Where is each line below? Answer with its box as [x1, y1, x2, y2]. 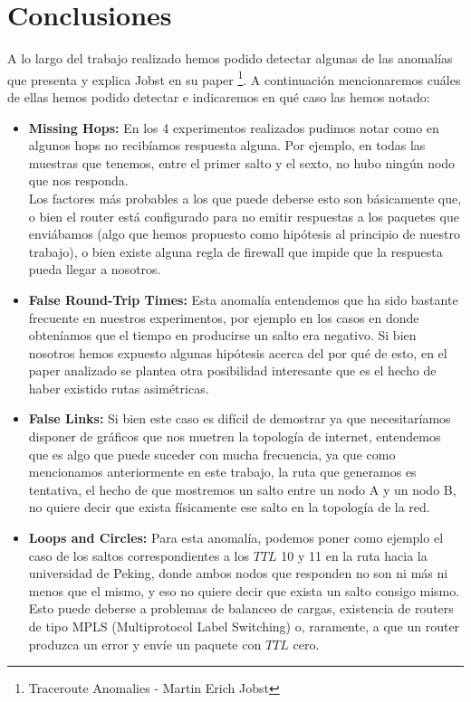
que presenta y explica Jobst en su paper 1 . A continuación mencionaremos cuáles [7, 67, 461, 89]
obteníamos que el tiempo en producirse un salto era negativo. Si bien [28, 326, 417, 345]
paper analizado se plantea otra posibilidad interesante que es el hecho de [28, 361, 437, 380]
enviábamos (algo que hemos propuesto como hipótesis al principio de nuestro [28, 224, 460, 243]
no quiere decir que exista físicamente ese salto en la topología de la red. [28, 498, 430, 517]
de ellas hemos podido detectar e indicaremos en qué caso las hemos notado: [7, 87, 430, 106]
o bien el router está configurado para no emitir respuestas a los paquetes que [28, 206, 459, 225]
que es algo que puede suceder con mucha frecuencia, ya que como [28, 444, 396, 463]
